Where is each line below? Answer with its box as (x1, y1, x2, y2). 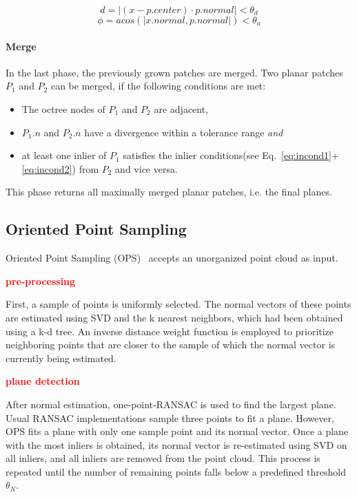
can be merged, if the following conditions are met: (50, 78, 266, 93)
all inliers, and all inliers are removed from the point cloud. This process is (6, 451, 320, 465)
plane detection (6, 374, 80, 388)
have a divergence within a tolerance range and (84, 125, 283, 139)
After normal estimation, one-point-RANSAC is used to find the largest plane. (6, 396, 336, 411)
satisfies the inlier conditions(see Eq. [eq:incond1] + (123, 148, 339, 162)
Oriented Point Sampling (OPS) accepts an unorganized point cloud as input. (6, 251, 338, 265)
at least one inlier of (21, 148, 107, 162)
